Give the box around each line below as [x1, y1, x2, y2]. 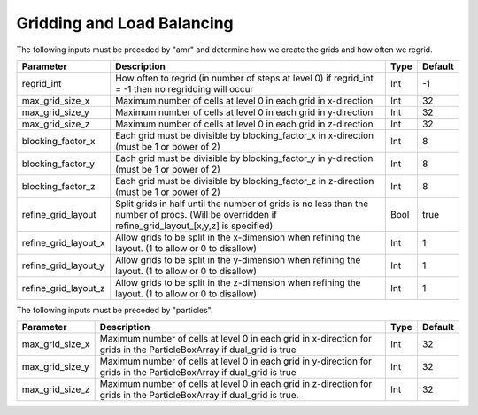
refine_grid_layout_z [21, 281, 105, 294]
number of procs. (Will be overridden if [115, 208, 278, 220]
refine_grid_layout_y [21, 259, 105, 272]
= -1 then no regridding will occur [115, 82, 254, 95]
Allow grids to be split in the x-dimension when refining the [115, 231, 361, 243]
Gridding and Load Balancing [16, 13, 234, 33]
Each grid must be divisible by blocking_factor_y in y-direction [115, 151, 374, 164]
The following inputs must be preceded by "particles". [16, 304, 213, 315]
